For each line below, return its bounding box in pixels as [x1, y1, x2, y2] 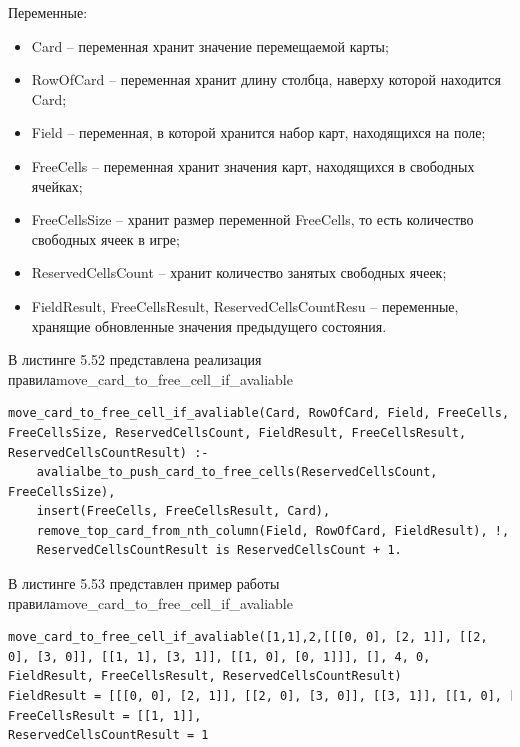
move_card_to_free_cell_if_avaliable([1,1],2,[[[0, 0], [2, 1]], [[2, [8, 630, 488, 645]
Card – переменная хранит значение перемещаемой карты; [31, 35, 389, 56]
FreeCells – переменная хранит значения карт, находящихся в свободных [31, 155, 475, 176]
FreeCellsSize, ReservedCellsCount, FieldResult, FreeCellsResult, [8, 425, 467, 440]
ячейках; [31, 175, 83, 196]
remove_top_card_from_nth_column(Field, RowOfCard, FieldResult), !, [36, 523, 510, 538]
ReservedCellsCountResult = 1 [8, 728, 209, 743]
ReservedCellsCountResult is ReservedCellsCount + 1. [36, 543, 402, 558]
